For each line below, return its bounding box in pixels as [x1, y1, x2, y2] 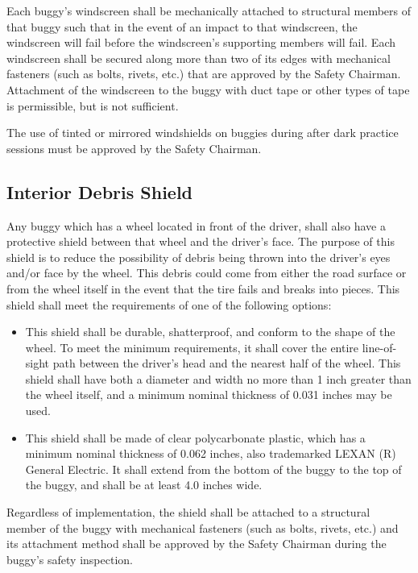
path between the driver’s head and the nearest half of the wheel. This [52, 355, 401, 372]
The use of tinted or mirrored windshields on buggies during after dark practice [6, 124, 399, 141]
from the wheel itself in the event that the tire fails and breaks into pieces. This [6, 280, 400, 297]
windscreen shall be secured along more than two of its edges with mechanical [6, 49, 391, 66]
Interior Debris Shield [6, 179, 193, 204]
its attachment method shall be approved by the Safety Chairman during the [6, 535, 387, 552]
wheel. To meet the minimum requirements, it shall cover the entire [25, 338, 359, 355]
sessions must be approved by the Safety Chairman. [6, 139, 262, 156]
